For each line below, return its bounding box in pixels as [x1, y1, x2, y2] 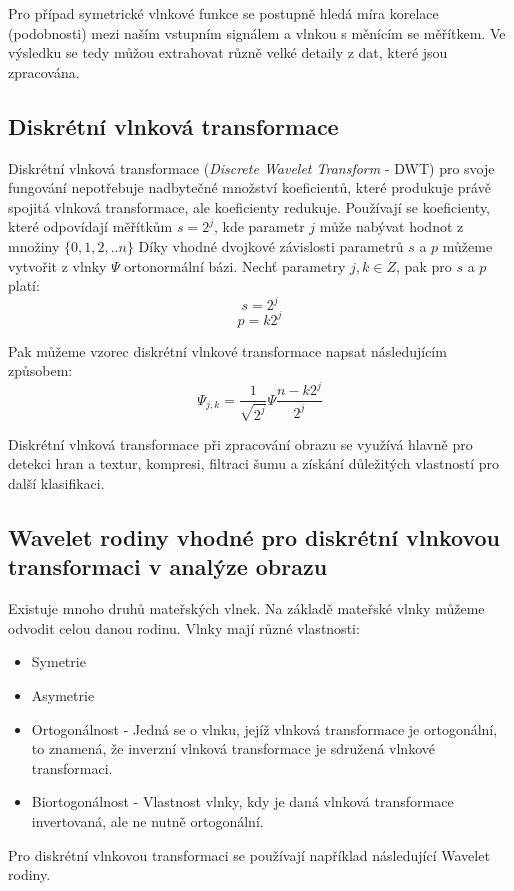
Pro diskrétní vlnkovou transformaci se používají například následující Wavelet [8, 844, 490, 865]
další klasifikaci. [8, 473, 105, 494]
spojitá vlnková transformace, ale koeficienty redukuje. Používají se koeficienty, [8, 196, 491, 217]
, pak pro [396, 255, 452, 276]
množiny [8, 235, 60, 256]
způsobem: [8, 360, 73, 381]
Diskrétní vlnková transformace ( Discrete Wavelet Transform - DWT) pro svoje [8, 157, 495, 178]
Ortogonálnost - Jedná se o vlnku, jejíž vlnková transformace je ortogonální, [31, 718, 498, 739]
